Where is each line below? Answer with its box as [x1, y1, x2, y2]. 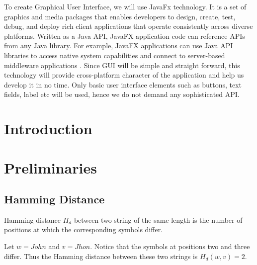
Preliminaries [4, 157, 97, 177]
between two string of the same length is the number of [74, 214, 243, 225]
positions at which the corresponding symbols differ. [4, 224, 163, 235]
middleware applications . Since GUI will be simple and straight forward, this [4, 60, 240, 70]
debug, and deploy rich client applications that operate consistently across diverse [4, 21, 253, 31]
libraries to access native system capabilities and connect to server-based [4, 50, 225, 60]
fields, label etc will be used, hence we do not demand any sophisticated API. [4, 89, 240, 99]
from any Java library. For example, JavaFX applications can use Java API [4, 40, 233, 51]
